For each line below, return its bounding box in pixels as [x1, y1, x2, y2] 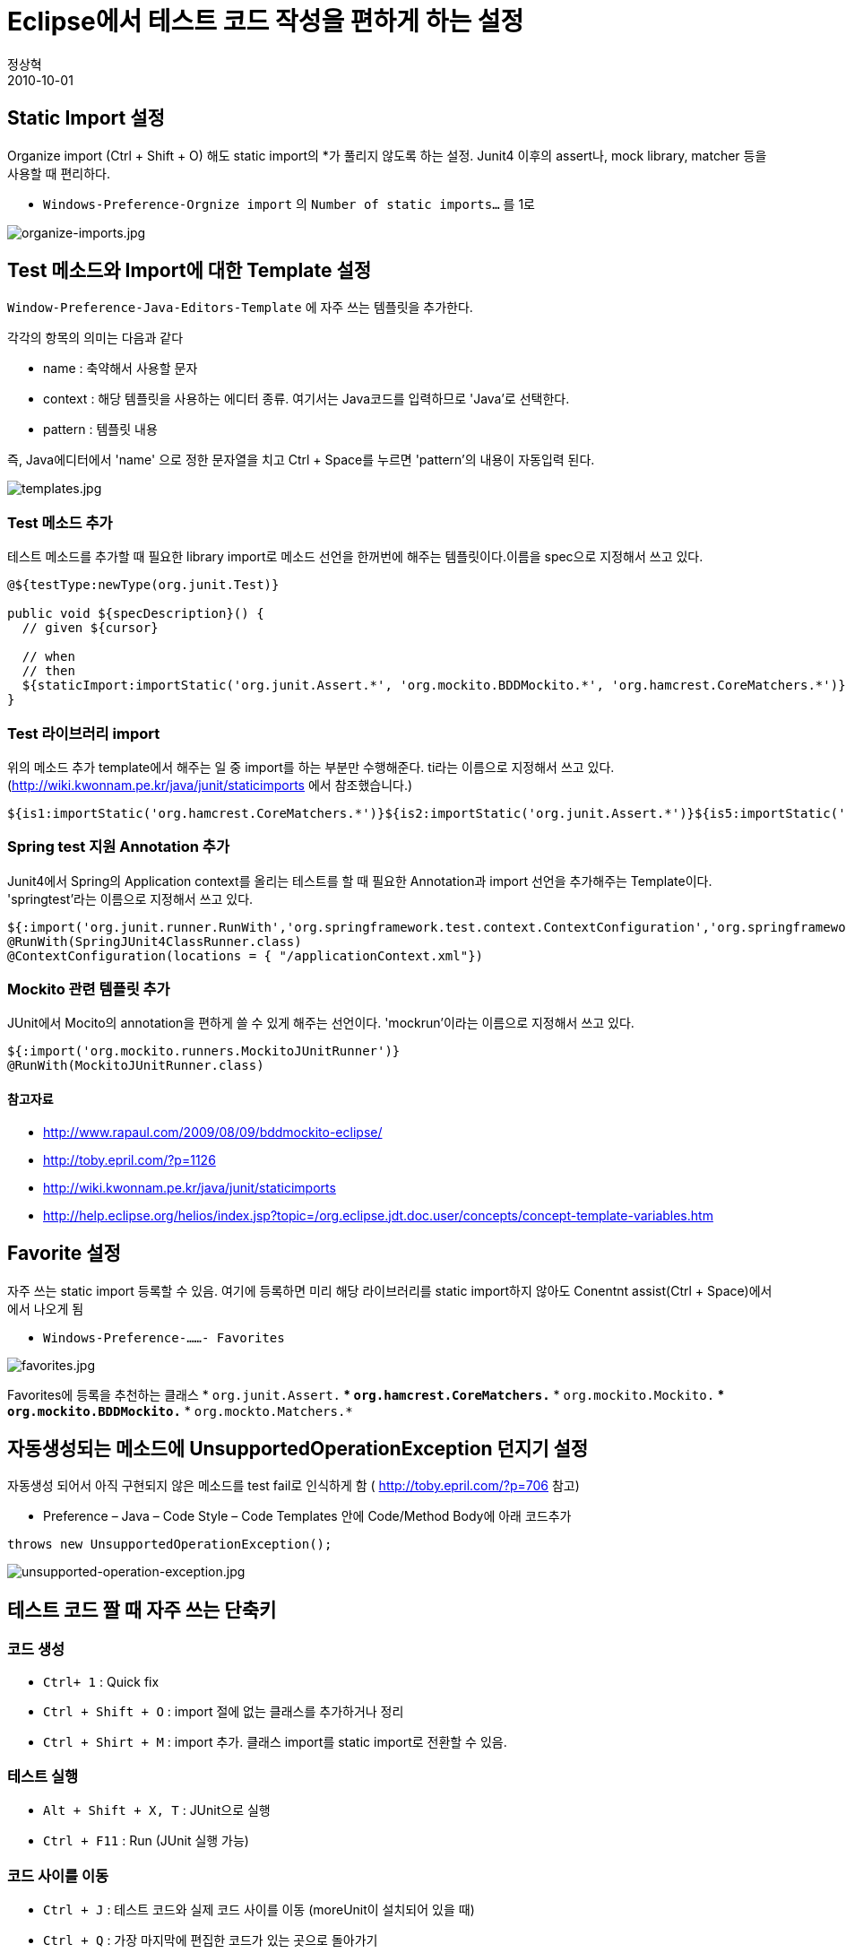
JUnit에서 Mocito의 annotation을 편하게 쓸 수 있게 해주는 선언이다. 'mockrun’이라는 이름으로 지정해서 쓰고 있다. [7, 1015, 634, 1031]
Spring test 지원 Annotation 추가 [7, 838, 229, 856]
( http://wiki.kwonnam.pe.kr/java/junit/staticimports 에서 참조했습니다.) [7, 777, 413, 793]
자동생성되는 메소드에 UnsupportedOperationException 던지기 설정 [7, 1437, 589, 1460]
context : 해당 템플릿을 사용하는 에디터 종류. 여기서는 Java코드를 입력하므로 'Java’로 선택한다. [43, 391, 570, 407]
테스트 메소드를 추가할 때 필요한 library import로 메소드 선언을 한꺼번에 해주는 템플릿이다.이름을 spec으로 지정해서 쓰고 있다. [7, 549, 704, 565]
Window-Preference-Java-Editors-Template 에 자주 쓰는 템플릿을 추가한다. [7, 299, 473, 316]
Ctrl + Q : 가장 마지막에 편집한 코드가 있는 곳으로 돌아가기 [43, 1932, 378, 1949]
